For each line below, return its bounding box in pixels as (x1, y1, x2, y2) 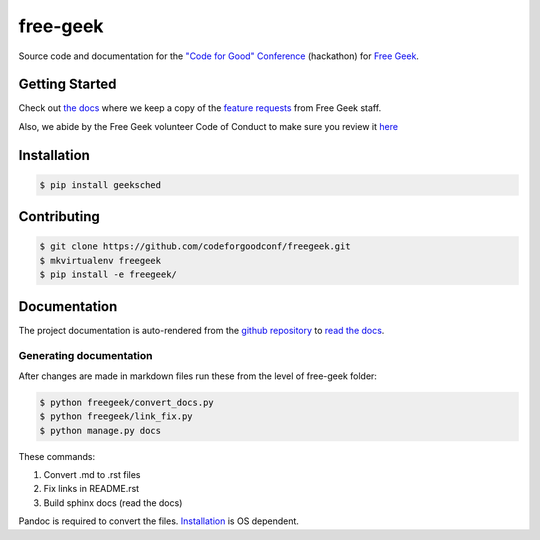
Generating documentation (18, 349, 153, 363)
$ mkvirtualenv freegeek (39, 255, 162, 266)
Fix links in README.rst (43, 483, 140, 495)
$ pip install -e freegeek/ (39, 269, 177, 280)
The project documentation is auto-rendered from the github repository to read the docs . (18, 324, 385, 336)
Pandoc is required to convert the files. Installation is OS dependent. (18, 515, 300, 527)
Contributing (18, 208, 100, 225)
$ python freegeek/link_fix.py (39, 411, 194, 422)
